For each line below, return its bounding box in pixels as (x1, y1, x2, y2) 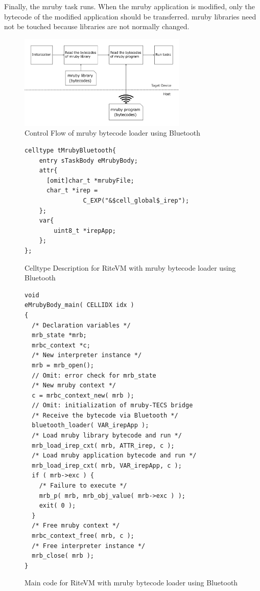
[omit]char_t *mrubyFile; (46, 177, 134, 184)
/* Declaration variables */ (32, 321, 131, 329)
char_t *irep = (46, 187, 98, 194)
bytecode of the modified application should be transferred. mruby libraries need (4, 11, 256, 21)
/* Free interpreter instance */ (32, 542, 146, 550)
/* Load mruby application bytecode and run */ (32, 452, 197, 459)
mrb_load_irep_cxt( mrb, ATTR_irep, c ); (32, 442, 175, 449)
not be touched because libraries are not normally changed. (4, 21, 190, 32)
